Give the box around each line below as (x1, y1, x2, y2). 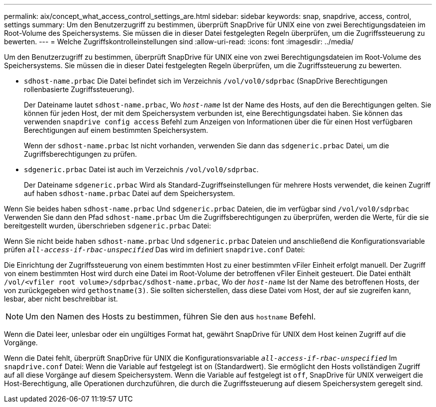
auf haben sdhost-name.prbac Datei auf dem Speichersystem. (24, 189, 235, 198)
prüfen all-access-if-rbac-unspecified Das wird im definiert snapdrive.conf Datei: (4, 245, 305, 254)
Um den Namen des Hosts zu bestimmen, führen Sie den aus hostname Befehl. (25, 311, 316, 321)
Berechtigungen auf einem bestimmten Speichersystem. (24, 126, 209, 134)
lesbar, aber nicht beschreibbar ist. (4, 295, 118, 303)
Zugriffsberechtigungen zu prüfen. (24, 150, 137, 158)
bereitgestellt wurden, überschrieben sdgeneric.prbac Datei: (4, 221, 211, 230)
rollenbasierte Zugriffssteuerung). (24, 85, 134, 94)
